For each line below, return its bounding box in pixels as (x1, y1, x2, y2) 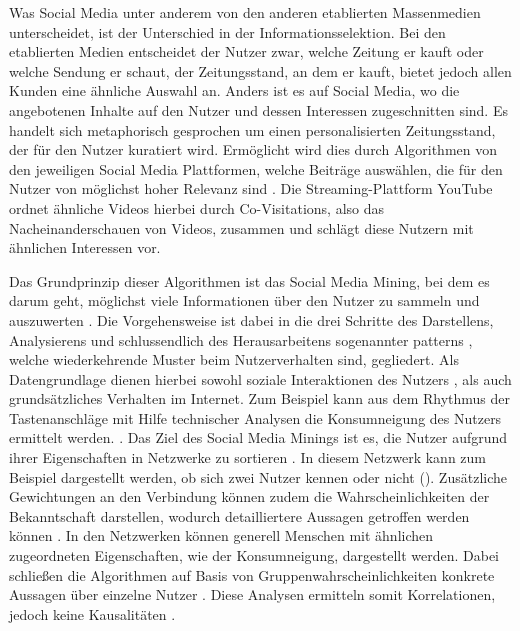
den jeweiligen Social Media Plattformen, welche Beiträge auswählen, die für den (9, 158, 503, 179)
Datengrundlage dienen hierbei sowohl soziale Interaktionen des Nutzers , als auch (9, 368, 512, 389)
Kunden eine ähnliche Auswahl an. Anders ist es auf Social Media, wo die (9, 80, 460, 101)
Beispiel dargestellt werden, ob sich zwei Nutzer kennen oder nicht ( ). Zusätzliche (9, 466, 507, 487)
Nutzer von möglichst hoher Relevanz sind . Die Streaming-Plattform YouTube (9, 178, 493, 199)
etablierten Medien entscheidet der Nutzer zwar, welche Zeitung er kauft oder (9, 41, 484, 62)
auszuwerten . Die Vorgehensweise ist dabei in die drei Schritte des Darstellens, (9, 309, 494, 330)
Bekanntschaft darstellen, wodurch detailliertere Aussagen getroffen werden (9, 505, 470, 526)
